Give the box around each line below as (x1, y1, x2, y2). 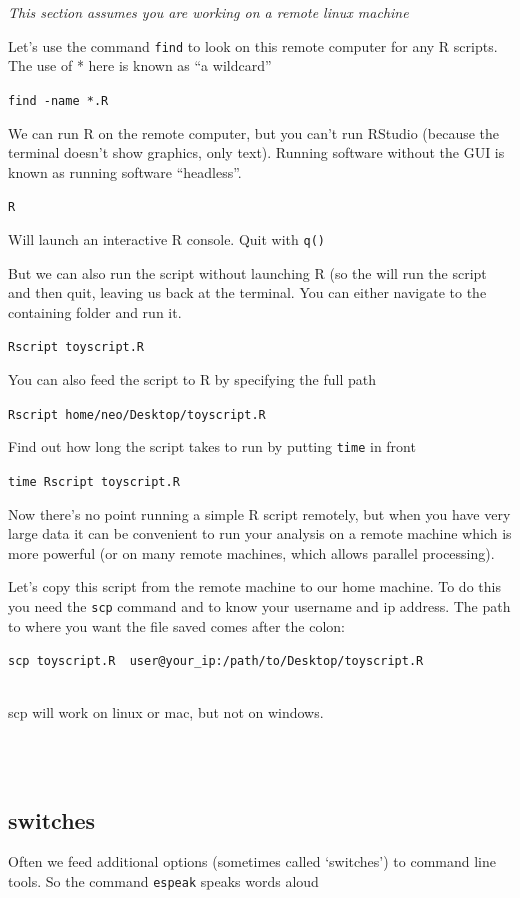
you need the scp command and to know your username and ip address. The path (8, 595, 511, 616)
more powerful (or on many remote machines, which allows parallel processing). (8, 542, 495, 563)
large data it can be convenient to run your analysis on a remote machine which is (8, 523, 512, 544)
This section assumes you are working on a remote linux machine (8, 2, 409, 22)
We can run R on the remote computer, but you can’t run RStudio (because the (8, 122, 500, 143)
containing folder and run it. (8, 301, 182, 322)
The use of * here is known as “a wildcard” (8, 55, 272, 76)
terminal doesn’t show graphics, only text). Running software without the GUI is (8, 142, 505, 163)
